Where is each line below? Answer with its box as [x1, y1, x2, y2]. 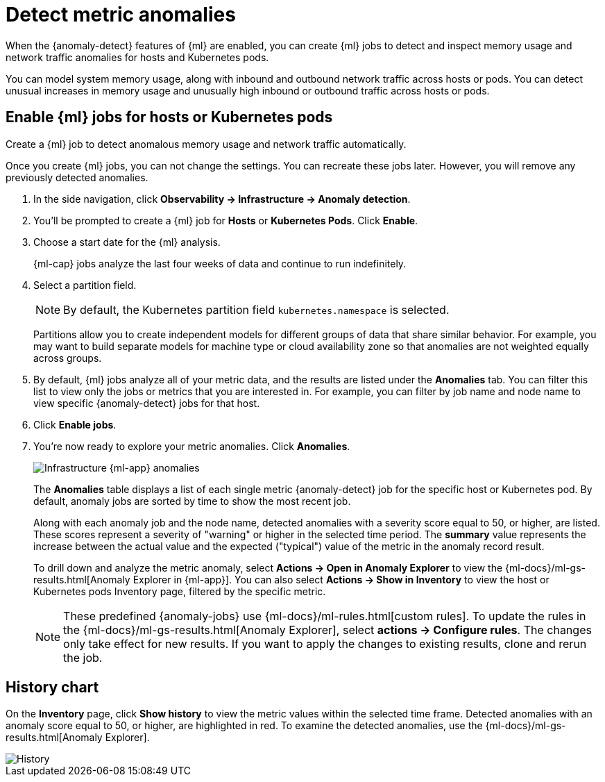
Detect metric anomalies [6, 3, 236, 26]
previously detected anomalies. [6, 171, 148, 183]
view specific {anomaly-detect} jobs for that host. [33, 397, 260, 409]
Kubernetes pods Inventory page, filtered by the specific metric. [33, 585, 326, 597]
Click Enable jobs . [33, 418, 117, 431]
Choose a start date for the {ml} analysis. [33, 235, 221, 248]
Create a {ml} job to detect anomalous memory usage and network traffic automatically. [6, 138, 407, 150]
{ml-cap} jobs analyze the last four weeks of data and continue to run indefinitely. [33, 257, 407, 269]
